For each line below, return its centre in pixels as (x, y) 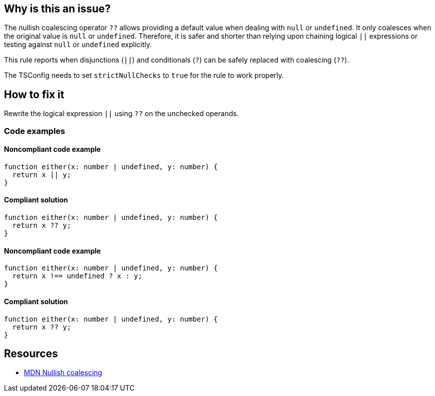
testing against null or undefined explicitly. (78, 45)
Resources (31, 353)
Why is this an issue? (57, 9)
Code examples (35, 131)
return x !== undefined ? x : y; (77, 276)
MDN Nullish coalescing (63, 373)
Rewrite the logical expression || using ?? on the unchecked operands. (122, 114)
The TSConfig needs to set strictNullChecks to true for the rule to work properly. (144, 75)
